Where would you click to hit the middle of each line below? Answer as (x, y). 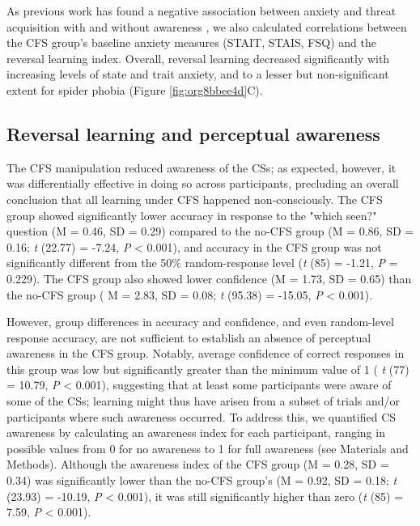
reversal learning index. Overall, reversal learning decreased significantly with (198, 58)
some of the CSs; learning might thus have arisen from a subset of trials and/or (204, 401)
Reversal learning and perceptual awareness (193, 133)
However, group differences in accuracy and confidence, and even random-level (200, 322)
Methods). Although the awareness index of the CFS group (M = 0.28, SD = (198, 464)
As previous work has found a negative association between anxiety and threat (202, 11)
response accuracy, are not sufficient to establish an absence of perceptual (189, 337)
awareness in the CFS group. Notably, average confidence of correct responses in (206, 353)
